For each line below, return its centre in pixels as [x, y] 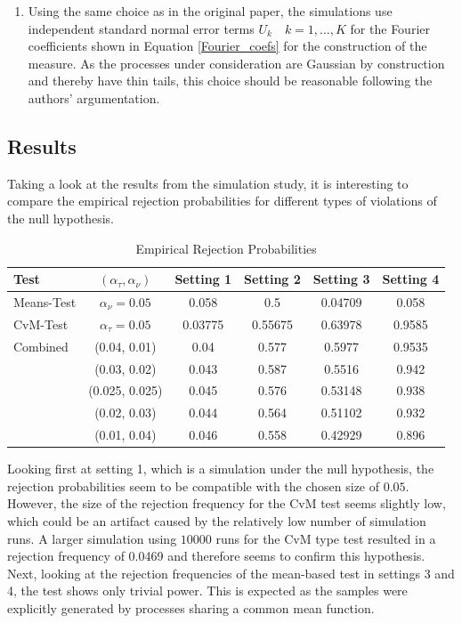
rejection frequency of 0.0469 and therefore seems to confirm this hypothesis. [216, 556]
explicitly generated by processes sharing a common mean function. [191, 607]
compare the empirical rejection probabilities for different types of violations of [222, 201]
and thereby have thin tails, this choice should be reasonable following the [230, 81]
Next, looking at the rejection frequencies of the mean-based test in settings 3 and [231, 573]
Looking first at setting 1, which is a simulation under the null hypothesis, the [221, 469]
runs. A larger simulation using [92, 538]
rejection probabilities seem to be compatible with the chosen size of [194, 485]
